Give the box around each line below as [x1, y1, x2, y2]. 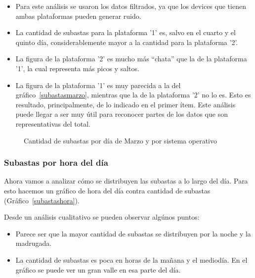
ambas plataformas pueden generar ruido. [15, 10, 141, 21]
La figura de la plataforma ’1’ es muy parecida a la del [15, 80, 181, 90]
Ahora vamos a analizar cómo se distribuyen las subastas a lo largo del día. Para [4, 176, 248, 186]
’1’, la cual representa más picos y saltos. [15, 63, 139, 73]
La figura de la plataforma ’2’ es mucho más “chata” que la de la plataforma [15, 53, 247, 64]
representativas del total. [15, 118, 90, 129]
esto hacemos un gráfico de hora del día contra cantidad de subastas [4, 185, 211, 195]
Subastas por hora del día [4, 156, 108, 169]
